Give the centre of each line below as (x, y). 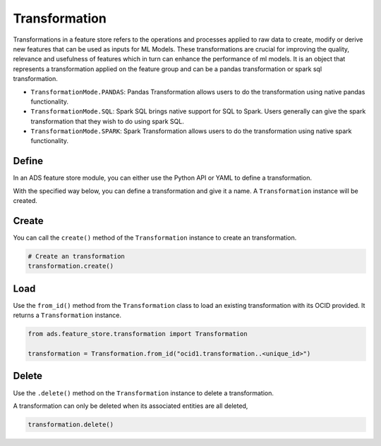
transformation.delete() (71, 424)
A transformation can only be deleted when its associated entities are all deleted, (131, 406)
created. (25, 201)
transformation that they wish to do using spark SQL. (108, 121)
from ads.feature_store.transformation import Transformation (138, 334)
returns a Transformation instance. (67, 315)
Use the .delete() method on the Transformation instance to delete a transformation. (144, 393)
